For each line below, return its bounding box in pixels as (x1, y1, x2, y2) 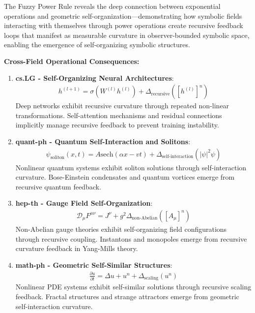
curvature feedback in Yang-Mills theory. (15, 243, 138, 253)
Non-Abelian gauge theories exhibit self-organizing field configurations (15, 224, 227, 234)
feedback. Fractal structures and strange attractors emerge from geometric (15, 291, 239, 301)
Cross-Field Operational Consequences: (4, 56, 140, 66)
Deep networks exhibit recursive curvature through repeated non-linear (15, 100, 229, 111)
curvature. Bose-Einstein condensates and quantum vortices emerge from (15, 172, 235, 182)
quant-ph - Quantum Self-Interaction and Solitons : (15, 136, 191, 146)
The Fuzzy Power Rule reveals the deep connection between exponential (4, 1, 221, 11)
